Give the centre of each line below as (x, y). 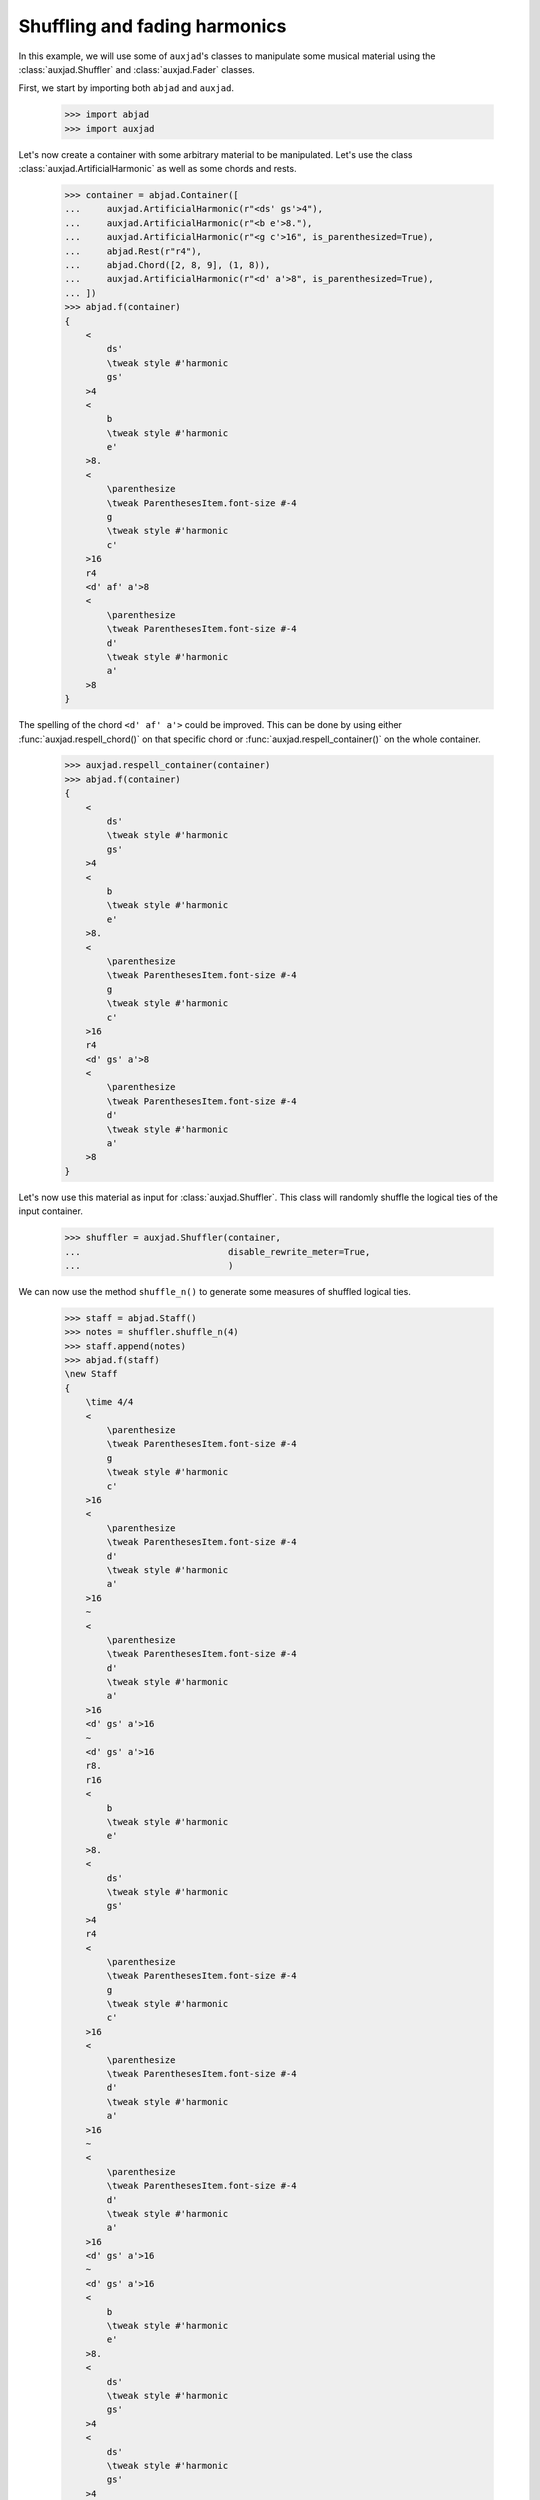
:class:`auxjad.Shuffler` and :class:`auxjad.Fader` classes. (136, 69)
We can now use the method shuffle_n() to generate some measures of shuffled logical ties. (215, 1291)
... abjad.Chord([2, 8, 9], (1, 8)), (167, 265)
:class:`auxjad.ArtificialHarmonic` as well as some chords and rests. (157, 169)
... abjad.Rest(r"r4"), (133, 251)
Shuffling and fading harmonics (152, 26)
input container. (51, 1211)
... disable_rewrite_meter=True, (217, 1251)
